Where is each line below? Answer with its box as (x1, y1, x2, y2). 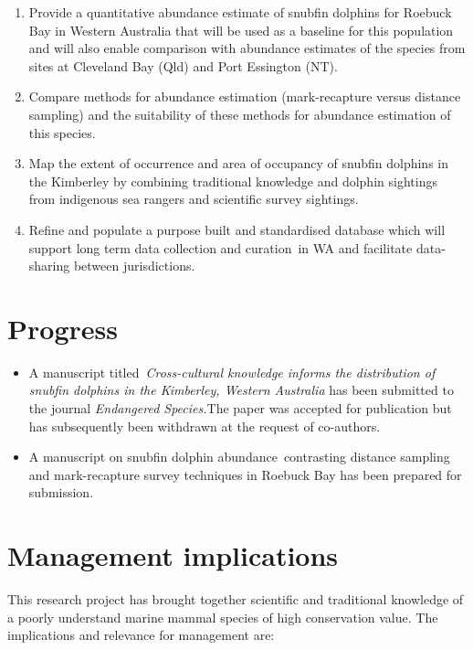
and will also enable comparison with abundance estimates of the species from (28, 38, 466, 58)
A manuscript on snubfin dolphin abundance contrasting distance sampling (28, 447, 450, 466)
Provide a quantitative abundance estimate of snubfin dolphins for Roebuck (28, 3, 452, 21)
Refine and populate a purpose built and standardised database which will (28, 219, 446, 239)
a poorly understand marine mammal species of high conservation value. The (7, 607, 438, 626)
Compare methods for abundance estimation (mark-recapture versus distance (28, 87, 461, 106)
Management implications (7, 537, 339, 574)
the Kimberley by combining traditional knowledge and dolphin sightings (28, 171, 437, 190)
